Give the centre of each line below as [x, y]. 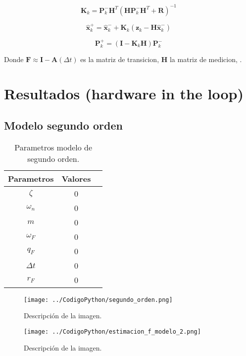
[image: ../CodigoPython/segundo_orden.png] [98, 300]
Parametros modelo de [53, 147]
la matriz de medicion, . [206, 59]
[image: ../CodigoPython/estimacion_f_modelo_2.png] [112, 331]
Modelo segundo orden [63, 125]
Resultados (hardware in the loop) [124, 94]
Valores [76, 178]
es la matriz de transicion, [120, 59]
